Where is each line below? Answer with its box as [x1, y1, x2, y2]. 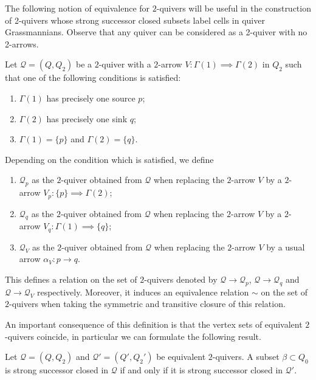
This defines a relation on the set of [5, 273, 137, 286]
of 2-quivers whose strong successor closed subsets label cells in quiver [5, 13, 265, 26]
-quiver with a [98, 58, 151, 71]
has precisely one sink [46, 112, 128, 125]
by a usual [266, 240, 305, 253]
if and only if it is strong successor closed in [120, 364, 283, 376]
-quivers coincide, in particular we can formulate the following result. [5, 330, 261, 342]
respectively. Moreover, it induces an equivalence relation [36, 285, 249, 298]
